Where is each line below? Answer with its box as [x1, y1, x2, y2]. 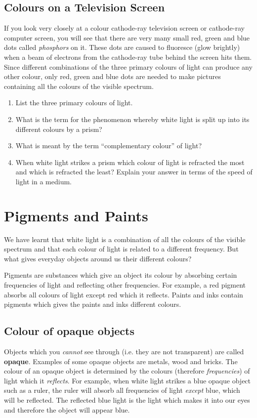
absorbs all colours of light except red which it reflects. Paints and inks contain [4, 289, 243, 299]
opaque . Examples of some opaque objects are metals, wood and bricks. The [4, 356, 238, 366]
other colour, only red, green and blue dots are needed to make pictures [4, 71, 221, 82]
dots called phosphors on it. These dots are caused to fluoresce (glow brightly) [4, 42, 240, 52]
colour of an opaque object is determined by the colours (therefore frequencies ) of [4, 366, 250, 376]
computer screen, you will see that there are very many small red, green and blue [4, 32, 250, 42]
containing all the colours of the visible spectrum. [4, 81, 154, 91]
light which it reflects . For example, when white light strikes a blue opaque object [4, 375, 251, 385]
